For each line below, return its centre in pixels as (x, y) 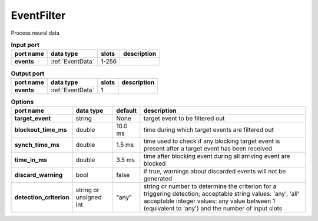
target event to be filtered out (184, 119)
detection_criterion (42, 197)
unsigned (89, 197)
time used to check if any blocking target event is (212, 141)
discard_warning (39, 175)
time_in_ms (31, 160)
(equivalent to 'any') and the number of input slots (213, 209)
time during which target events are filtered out (208, 130)
